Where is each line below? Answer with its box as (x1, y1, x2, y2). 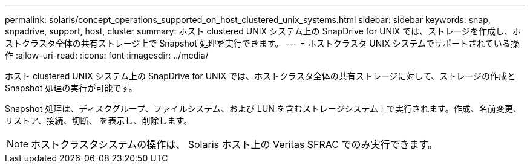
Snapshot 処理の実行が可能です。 (5, 83, 137, 93)
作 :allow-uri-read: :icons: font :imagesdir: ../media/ (5, 50, 209, 60)
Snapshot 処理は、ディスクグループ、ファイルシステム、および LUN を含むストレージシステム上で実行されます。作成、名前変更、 (5, 103, 522, 114)
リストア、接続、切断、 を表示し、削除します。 (5, 115, 192, 126)
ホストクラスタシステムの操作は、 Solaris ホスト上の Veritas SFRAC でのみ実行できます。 (31, 138, 437, 150)
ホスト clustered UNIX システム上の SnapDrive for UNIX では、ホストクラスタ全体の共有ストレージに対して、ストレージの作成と (5, 71, 515, 81)
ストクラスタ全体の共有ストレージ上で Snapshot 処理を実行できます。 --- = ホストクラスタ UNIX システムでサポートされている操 (5, 38, 519, 48)
